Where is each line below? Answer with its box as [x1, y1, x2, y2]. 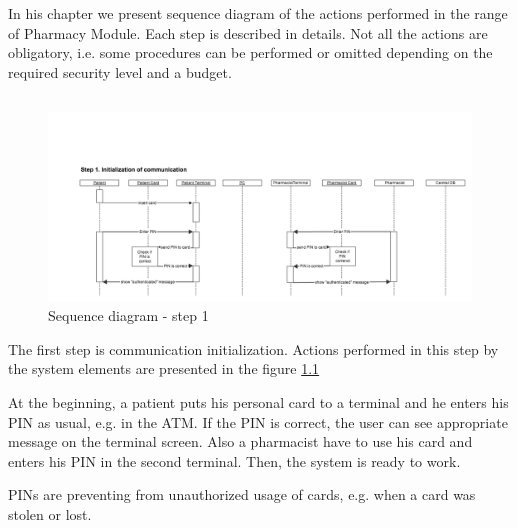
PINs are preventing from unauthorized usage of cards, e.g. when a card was [8, 484, 476, 505]
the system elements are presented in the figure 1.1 [8, 358, 320, 379]
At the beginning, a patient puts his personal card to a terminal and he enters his [8, 391, 509, 412]
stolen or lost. [8, 503, 92, 524]
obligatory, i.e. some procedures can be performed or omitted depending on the [8, 42, 493, 63]
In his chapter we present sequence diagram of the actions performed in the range [8, 3, 508, 24]
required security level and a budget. [8, 61, 232, 82]
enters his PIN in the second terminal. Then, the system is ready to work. [8, 450, 461, 471]
